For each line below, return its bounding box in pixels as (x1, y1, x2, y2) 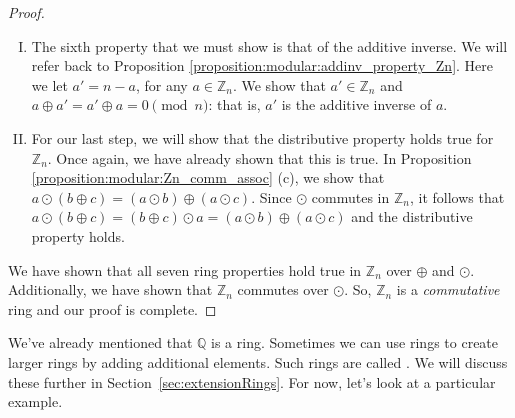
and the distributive (351, 206, 473, 227)
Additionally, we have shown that (8, 279, 213, 300)
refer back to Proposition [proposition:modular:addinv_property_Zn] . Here (31, 55, 494, 76)
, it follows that (409, 186, 505, 207)
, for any (135, 74, 188, 95)
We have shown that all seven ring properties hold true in (8, 259, 362, 280)
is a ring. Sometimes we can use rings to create (211, 332, 499, 353)
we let (31, 74, 68, 95)
